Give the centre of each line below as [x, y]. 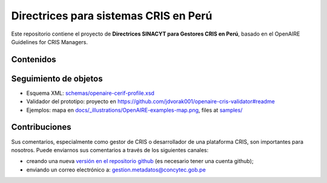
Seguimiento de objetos [57, 79]
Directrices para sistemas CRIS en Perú [112, 16]
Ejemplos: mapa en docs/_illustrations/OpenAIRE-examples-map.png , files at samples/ [134, 110]
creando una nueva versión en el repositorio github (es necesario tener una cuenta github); [140, 161]
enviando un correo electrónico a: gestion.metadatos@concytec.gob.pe [116, 170]
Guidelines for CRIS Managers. [49, 42]
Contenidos [34, 59]
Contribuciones [41, 127]
